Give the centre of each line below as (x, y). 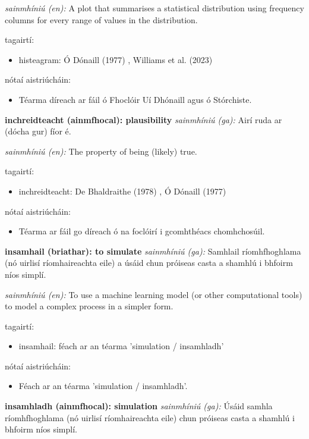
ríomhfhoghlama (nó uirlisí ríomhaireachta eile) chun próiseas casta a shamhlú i (150, 417)
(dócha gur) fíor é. (38, 131)
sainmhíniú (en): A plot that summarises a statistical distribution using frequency (154, 8)
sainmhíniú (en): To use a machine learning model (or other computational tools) (154, 294)
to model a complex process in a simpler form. (89, 306)
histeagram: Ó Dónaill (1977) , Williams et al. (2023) (116, 59)
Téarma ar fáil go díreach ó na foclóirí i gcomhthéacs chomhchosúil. (142, 231)
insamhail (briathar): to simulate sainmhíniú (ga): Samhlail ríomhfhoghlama (153, 251)
